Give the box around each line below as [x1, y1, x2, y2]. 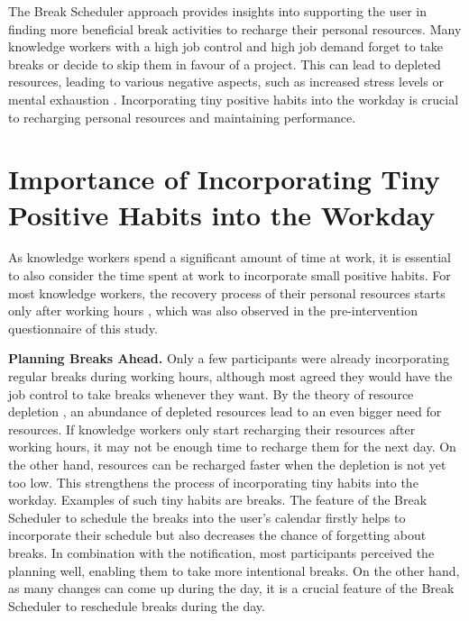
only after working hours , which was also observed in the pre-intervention [8, 301, 418, 320]
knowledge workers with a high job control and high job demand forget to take [8, 37, 444, 56]
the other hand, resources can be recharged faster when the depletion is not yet [8, 455, 446, 473]
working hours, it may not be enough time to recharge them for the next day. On [8, 437, 456, 456]
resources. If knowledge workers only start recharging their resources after [8, 419, 416, 438]
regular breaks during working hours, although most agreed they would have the [8, 367, 453, 386]
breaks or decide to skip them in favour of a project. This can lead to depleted [8, 54, 441, 73]
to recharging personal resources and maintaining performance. [8, 107, 356, 126]
